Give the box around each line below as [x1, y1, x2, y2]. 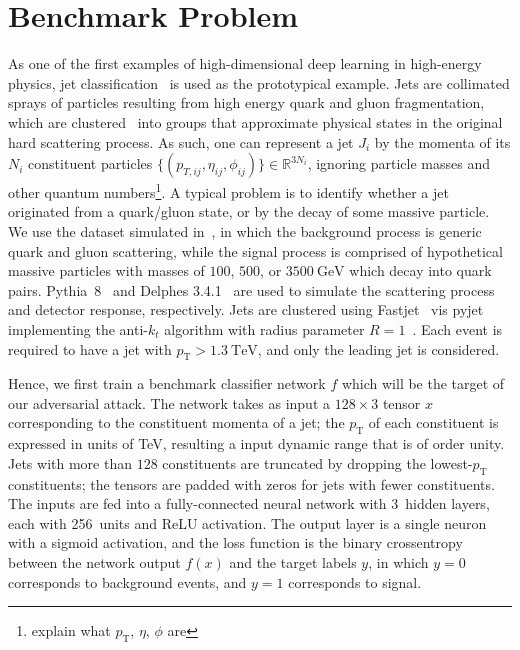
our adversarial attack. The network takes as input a [8, 392, 330, 413]
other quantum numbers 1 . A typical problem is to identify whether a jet [8, 179, 449, 202]
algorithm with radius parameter [164, 318, 365, 339]
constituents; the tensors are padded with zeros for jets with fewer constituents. [8, 473, 495, 494]
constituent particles [28, 153, 153, 174]
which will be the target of [341, 373, 505, 394]
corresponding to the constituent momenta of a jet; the [8, 412, 345, 433]
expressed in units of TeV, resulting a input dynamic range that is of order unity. [8, 433, 505, 454]
